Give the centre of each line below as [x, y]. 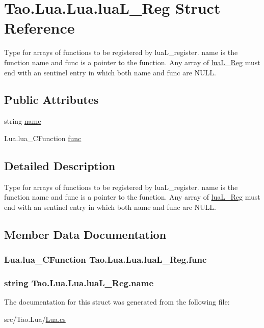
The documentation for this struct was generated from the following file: [117, 302]
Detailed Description [60, 165]
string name [23, 121]
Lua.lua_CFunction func [43, 138]
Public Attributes [51, 100]
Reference [39, 28]
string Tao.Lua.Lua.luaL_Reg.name [79, 283]
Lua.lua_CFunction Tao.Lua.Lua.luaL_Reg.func [105, 259]
